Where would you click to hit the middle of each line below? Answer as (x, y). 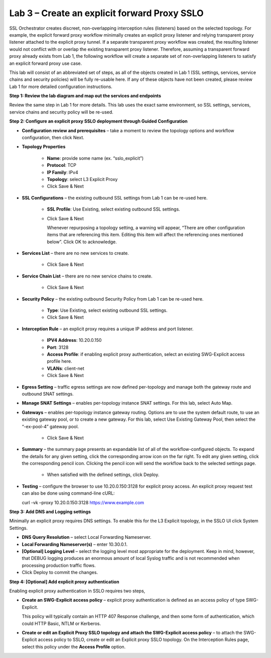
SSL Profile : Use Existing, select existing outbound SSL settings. (113, 209)
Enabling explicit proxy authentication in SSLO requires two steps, (77, 591)
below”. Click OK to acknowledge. (82, 242)
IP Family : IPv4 (62, 172)
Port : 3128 (58, 347)
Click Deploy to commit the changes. (60, 573)
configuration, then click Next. (53, 138)
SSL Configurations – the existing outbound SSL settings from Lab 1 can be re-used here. (115, 198)
